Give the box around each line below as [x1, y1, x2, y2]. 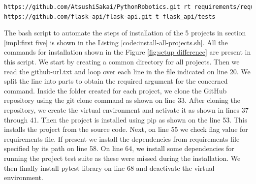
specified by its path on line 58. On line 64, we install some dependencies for [4, 143, 234, 153]
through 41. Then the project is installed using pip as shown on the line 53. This [4, 114, 248, 124]
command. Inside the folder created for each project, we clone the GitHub [4, 85, 227, 95]
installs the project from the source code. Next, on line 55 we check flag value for [4, 124, 248, 134]
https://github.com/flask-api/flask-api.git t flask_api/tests [4, 13, 216, 20]
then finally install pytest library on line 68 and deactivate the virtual [4, 162, 215, 173]
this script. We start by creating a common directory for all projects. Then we [4, 56, 240, 66]
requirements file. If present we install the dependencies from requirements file [4, 133, 240, 144]
